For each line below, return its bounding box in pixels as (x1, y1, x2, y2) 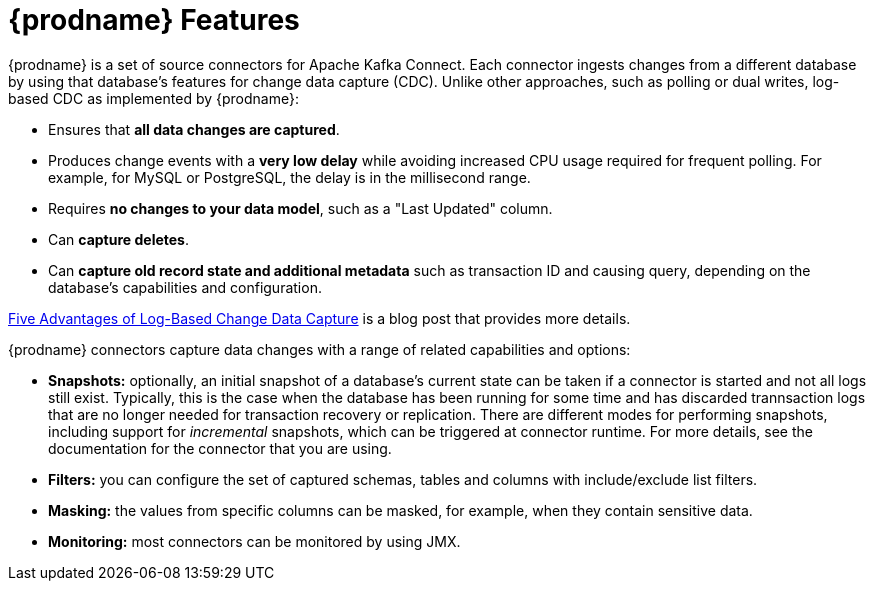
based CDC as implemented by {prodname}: (8, 89, 299, 107)
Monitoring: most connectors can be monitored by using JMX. (48, 532, 461, 550)
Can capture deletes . (48, 230, 189, 248)
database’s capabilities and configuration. (48, 278, 322, 296)
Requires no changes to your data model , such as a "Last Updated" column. (48, 199, 553, 217)
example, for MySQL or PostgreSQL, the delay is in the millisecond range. (48, 168, 531, 186)
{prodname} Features (8, 3, 300, 37)
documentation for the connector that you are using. (48, 439, 392, 457)
